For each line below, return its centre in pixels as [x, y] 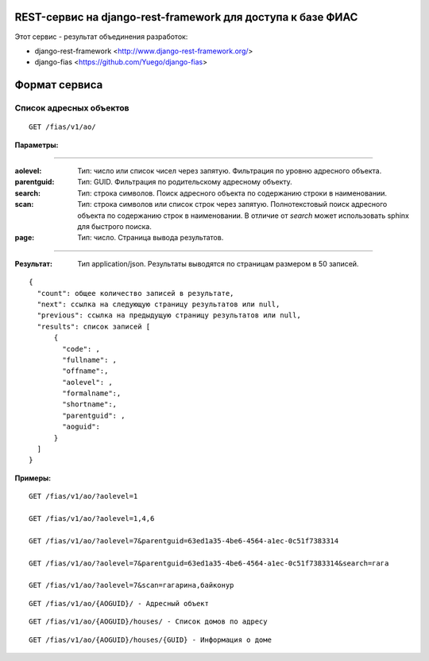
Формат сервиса [59, 85]
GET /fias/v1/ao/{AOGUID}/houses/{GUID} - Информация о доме [150, 640]
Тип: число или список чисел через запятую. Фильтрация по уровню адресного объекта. [230, 171]
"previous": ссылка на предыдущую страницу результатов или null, [169, 315]
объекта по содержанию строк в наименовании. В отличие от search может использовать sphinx [243, 216]
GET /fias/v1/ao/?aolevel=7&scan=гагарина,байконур [131, 585]
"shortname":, [90, 404]
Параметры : [37, 145]
